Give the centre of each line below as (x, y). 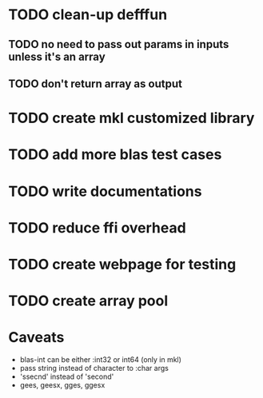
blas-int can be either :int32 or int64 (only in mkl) (101, 360)
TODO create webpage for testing (122, 264)
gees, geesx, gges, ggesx (62, 385)
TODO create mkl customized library (131, 118)
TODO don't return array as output (95, 84)
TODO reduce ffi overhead (97, 227)
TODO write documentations (105, 191)
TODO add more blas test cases (115, 155)
